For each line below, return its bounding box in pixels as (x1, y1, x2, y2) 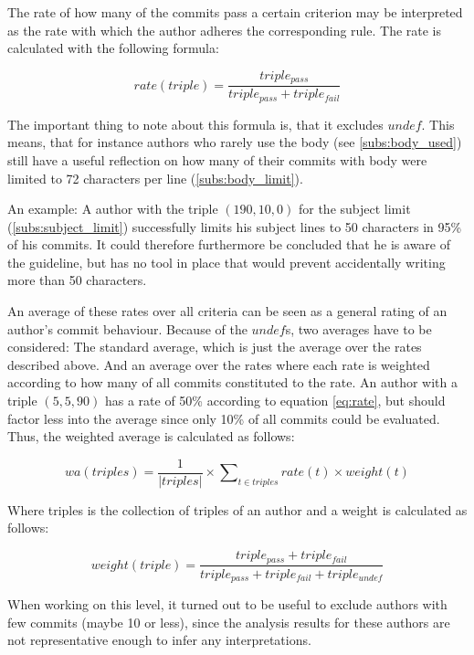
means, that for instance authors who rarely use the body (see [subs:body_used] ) (7, 132, 462, 152)
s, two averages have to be (285, 319, 432, 338)
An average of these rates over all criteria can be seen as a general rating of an (7, 301, 448, 321)
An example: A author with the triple (7, 199, 218, 218)
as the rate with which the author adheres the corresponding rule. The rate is (7, 20, 442, 39)
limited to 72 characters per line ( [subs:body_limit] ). (7, 168, 303, 187)
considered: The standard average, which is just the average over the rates (7, 337, 422, 356)
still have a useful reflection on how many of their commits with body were (7, 150, 427, 169)
